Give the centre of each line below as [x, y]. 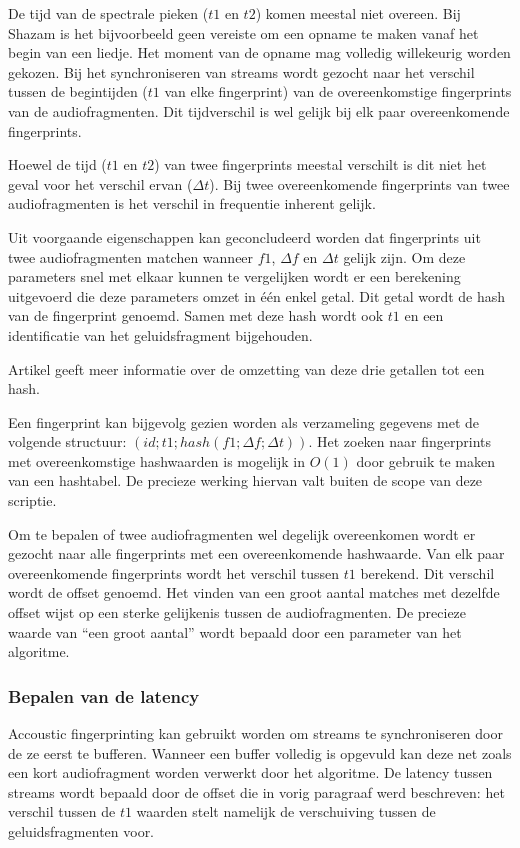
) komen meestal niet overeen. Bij [358, 13]
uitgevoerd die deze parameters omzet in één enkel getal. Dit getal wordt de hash [257, 295]
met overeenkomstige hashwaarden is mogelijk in [156, 460]
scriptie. [32, 500]
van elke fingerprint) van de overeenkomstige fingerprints [338, 91]
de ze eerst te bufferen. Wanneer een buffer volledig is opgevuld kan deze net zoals [260, 752]
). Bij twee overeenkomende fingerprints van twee [359, 183]
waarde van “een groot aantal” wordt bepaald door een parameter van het [235, 631]
